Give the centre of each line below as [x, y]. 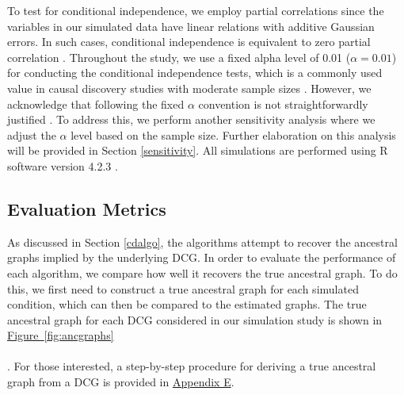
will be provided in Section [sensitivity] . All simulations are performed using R [198, 150]
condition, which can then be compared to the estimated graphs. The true [187, 304]
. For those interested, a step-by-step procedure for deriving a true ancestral [192, 366]
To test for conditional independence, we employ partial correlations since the [196, 10]
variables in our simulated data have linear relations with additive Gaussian [191, 26]
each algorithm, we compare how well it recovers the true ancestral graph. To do [202, 272]
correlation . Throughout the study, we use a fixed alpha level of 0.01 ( [179, 57]
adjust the [32, 134]
